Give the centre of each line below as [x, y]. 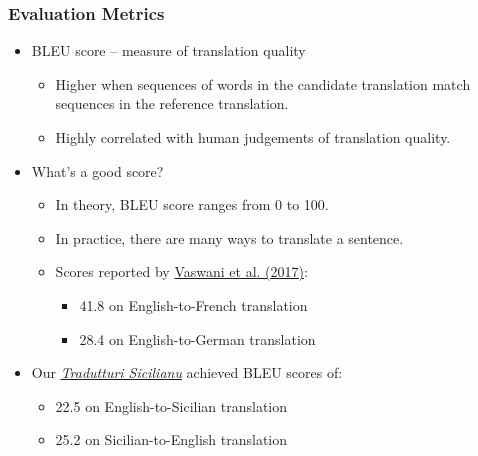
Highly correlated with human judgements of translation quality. [253, 137]
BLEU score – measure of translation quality [168, 50]
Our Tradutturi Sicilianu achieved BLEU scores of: [187, 372]
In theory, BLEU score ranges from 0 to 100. [192, 204]
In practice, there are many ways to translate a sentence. [229, 237]
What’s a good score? [97, 170]
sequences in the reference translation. [172, 103]
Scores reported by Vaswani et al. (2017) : [181, 271]
